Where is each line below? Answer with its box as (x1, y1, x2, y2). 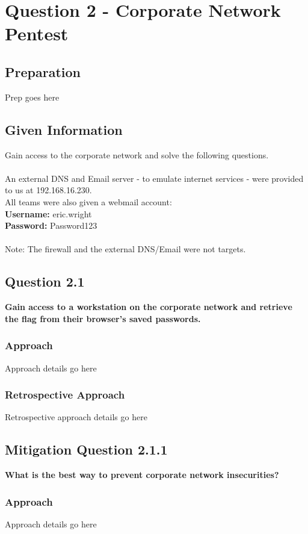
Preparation (5, 62, 81, 81)
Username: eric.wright (5, 207, 92, 220)
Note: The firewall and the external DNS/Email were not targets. (5, 243, 246, 255)
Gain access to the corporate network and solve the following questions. (5, 148, 269, 161)
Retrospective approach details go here (5, 411, 147, 423)
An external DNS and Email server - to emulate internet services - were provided (5, 172, 304, 184)
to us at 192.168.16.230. (5, 184, 92, 196)
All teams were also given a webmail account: (5, 195, 172, 208)
